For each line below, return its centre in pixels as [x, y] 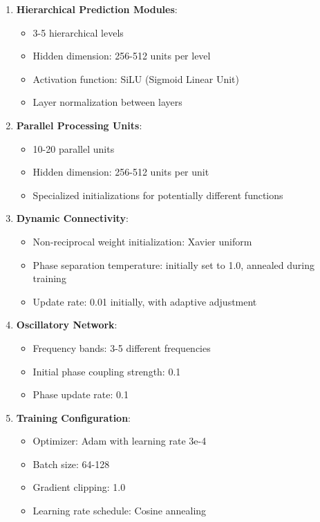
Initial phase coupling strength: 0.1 [107, 371]
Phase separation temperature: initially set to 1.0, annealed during [173, 264]
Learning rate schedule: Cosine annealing [120, 511]
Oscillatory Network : [67, 325]
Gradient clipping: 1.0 [79, 487]
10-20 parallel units [74, 148]
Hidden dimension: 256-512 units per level [122, 56]
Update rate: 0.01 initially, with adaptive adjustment [145, 301]
